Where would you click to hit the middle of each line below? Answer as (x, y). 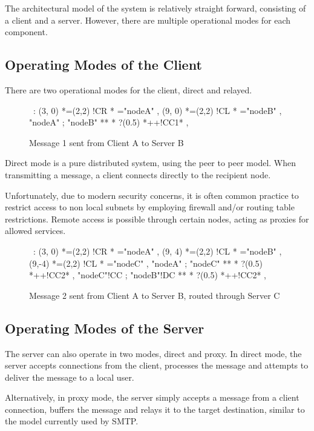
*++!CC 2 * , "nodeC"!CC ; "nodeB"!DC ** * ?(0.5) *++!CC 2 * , (148, 275)
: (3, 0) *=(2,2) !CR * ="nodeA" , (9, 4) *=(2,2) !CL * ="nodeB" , (157, 251)
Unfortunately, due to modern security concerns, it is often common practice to (152, 195)
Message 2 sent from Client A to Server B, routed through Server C (155, 295)
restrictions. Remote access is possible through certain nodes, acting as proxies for (157, 219)
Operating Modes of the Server (105, 328)
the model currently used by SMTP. (72, 421)
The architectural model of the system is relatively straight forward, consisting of (155, 8)
